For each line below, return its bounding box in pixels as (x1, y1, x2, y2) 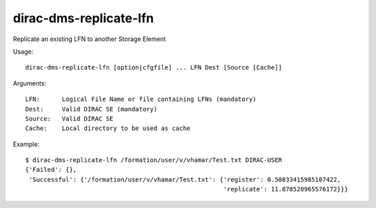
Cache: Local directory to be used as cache (25, 125, 191, 132)
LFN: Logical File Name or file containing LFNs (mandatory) (25, 95, 257, 104)
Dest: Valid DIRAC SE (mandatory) (25, 105, 158, 113)
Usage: (13, 47, 34, 56)
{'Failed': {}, (25, 166, 77, 174)
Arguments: (13, 79, 47, 87)
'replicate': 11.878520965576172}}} (223, 185, 348, 193)
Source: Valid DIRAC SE (25, 115, 114, 122)
